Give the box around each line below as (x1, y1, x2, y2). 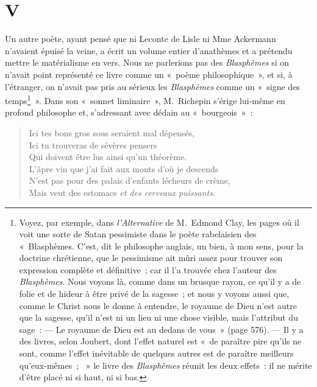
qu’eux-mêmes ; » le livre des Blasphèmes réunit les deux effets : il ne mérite (19, 358, 312, 371)
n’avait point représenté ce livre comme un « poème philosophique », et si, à (5, 68, 293, 80)
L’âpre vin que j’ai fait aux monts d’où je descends (29, 162, 219, 175)
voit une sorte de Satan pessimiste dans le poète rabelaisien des (19, 228, 257, 240)
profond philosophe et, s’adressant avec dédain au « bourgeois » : (5, 106, 253, 119)
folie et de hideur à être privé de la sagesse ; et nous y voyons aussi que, (19, 287, 290, 300)
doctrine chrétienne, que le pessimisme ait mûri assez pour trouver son (19, 251, 283, 264)
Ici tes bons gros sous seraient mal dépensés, (29, 126, 195, 139)
